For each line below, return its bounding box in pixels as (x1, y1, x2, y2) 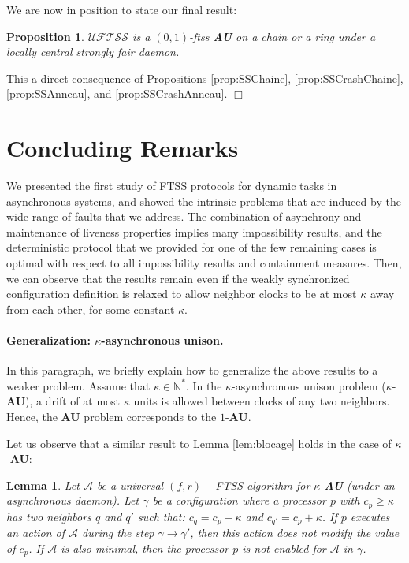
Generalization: (6, 332, 91, 349)
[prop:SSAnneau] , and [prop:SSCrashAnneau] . (6, 85, 228, 102)
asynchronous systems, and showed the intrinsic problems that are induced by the (6, 192, 401, 209)
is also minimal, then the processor (61, 539, 229, 556)
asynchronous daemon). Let (6, 492, 139, 509)
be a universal (96, 476, 164, 493)
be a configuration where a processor (152, 492, 326, 509)
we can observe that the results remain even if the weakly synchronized (6, 270, 350, 286)
